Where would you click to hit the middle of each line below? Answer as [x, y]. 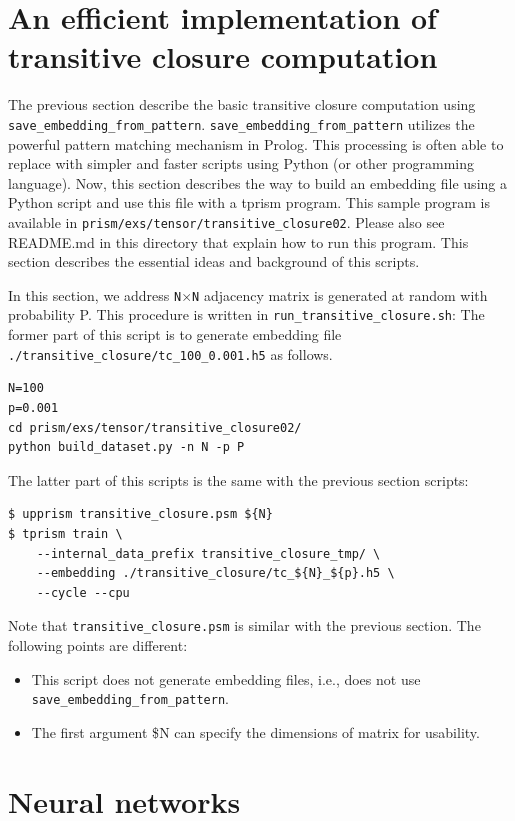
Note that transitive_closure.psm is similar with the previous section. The [244, 625]
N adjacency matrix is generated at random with [340, 294]
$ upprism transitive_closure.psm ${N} [140, 514]
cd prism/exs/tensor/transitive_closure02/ [155, 427]
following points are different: [98, 644]
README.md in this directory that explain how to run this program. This [238, 241]
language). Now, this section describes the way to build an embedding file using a [257, 182]
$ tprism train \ [65, 533]
